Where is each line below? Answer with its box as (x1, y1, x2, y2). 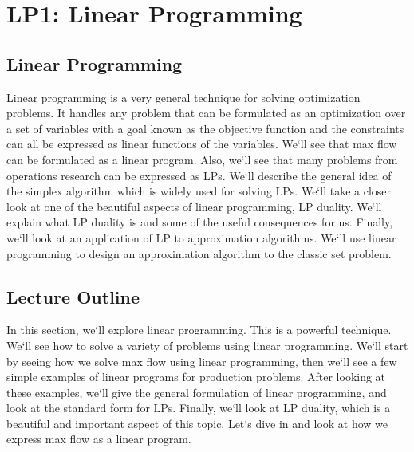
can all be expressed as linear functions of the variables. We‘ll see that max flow (6, 136, 397, 152)
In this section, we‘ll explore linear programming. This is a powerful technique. (6, 321, 392, 338)
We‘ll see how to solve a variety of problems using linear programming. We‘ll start (6, 336, 408, 353)
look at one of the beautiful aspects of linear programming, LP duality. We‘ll (6, 198, 382, 214)
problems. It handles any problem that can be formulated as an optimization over (6, 104, 406, 121)
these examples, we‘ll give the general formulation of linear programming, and (6, 383, 387, 400)
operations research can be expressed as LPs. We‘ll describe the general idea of (6, 167, 392, 183)
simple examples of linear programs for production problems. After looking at (6, 368, 386, 385)
